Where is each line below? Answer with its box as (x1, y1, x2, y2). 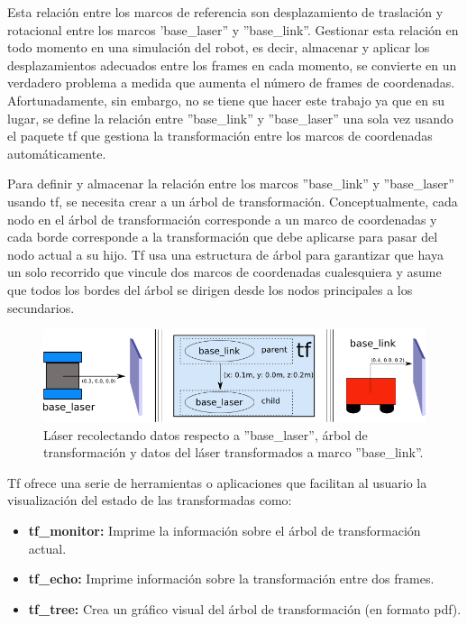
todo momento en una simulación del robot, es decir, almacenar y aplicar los (7, 38, 430, 57)
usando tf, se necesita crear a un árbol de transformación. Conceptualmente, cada (7, 191, 458, 210)
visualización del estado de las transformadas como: (7, 491, 292, 510)
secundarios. (7, 298, 75, 317)
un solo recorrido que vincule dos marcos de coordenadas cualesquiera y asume (7, 262, 442, 281)
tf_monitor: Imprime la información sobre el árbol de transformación (28, 520, 421, 539)
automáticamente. (7, 143, 106, 162)
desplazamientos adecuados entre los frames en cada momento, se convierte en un (7, 55, 457, 74)
